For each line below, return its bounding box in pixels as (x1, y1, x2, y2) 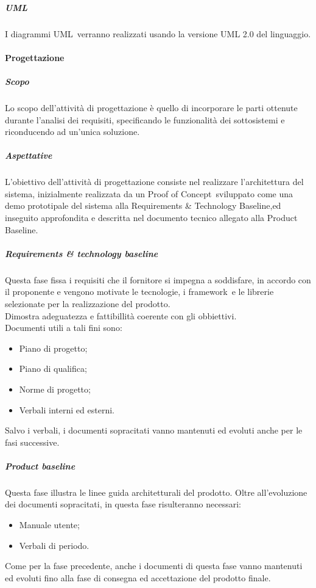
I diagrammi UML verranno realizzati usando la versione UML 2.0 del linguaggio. (5, 27, 311, 40)
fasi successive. (5, 435, 60, 448)
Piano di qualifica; (19, 362, 87, 375)
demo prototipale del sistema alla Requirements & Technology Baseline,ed (5, 199, 281, 212)
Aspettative (5, 149, 52, 162)
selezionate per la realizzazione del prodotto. (5, 297, 170, 310)
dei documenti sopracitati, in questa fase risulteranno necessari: (5, 498, 241, 510)
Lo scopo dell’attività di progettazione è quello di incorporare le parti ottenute (5, 101, 298, 114)
